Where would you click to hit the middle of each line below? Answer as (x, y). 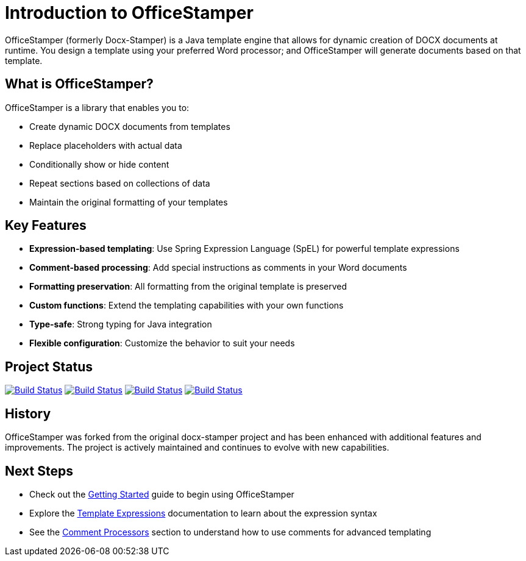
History (28, 413)
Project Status (49, 366)
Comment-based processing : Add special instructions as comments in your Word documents (218, 268)
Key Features (46, 226)
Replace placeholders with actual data (106, 145)
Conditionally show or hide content (99, 164)
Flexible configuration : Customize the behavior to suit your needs (162, 343)
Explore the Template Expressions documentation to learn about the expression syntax (203, 513)
